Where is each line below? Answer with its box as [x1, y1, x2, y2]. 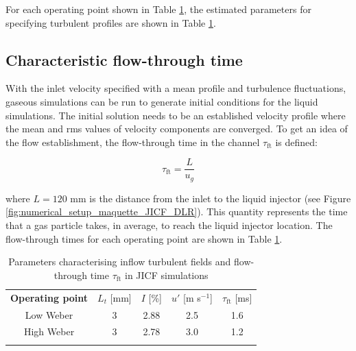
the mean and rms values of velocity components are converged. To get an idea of [5, 121, 348, 136]
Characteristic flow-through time [5, 49, 243, 70]
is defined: [275, 134, 318, 149]
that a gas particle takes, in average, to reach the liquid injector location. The [5, 218, 333, 232]
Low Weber [25, 307, 73, 322]
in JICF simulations [125, 267, 209, 282]
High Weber [23, 324, 75, 339]
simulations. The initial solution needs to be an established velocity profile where [5, 108, 346, 122]
